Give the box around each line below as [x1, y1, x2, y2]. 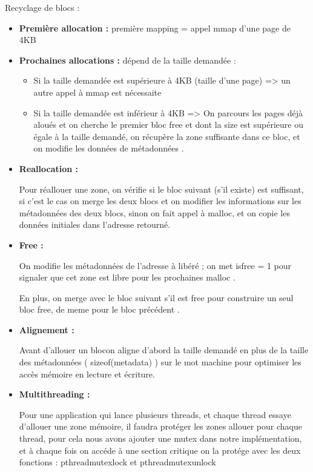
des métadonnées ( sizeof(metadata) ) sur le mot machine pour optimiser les [19, 356, 301, 368]
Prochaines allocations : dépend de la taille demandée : [19, 53, 236, 66]
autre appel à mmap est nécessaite [33, 85, 162, 98]
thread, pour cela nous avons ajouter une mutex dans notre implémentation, [19, 432, 302, 445]
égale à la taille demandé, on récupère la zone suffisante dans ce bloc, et [33, 130, 300, 142]
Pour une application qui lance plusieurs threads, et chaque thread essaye [19, 408, 291, 420]
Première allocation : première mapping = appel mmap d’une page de [19, 21, 291, 34]
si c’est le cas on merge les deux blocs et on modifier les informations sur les [19, 194, 301, 207]
